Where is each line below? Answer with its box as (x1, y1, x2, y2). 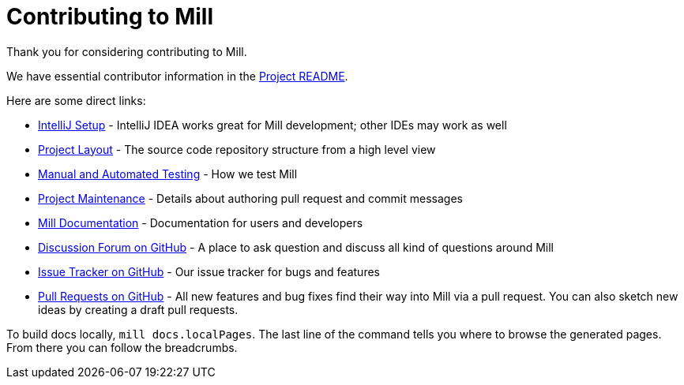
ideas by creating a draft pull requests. (38, 302, 239, 316)
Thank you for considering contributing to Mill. (6, 44, 247, 58)
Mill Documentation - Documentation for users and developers (38, 215, 363, 230)
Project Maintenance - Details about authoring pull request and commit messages (38, 191, 463, 205)
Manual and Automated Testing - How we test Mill (38, 166, 298, 181)
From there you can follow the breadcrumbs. (6, 340, 238, 354)
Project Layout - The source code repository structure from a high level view (38, 142, 436, 156)
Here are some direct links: (6, 93, 146, 107)
